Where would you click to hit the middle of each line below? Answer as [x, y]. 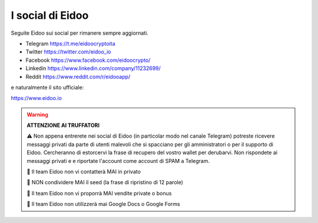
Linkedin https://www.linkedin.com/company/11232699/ [93, 68]
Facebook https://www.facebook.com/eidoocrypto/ [88, 60]
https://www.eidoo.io [36, 98]
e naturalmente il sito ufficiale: [47, 87]
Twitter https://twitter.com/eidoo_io [68, 52]
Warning [37, 114]
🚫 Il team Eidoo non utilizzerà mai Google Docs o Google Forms [103, 204]
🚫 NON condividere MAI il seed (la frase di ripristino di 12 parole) [105, 182]
